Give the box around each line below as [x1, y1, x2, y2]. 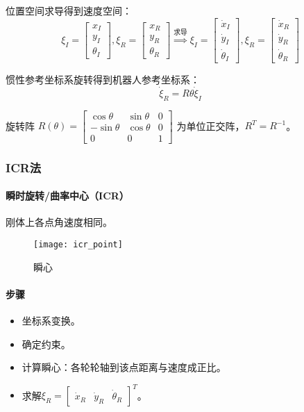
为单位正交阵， [176, 118, 245, 133]
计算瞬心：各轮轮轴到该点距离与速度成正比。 [22, 360, 226, 374]
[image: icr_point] [33, 240, 123, 249]
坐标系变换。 [22, 313, 81, 328]
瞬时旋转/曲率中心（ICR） [6, 188, 129, 203]
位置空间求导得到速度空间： [6, 3, 132, 17]
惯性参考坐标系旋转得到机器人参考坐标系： [6, 72, 200, 87]
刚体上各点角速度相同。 [6, 215, 112, 229]
